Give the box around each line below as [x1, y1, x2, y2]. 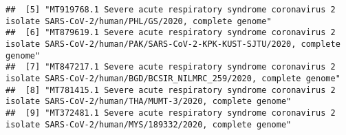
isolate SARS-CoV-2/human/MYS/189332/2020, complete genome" [6, 119, 292, 129]
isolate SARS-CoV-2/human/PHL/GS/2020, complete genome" [6, 16, 272, 26]
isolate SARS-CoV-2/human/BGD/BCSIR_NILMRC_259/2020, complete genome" [6, 73, 340, 83]
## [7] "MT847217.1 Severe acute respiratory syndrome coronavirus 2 [6, 62, 336, 72]
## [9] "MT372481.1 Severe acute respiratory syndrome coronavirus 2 [6, 107, 336, 118]
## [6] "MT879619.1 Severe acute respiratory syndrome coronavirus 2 [6, 28, 336, 38]
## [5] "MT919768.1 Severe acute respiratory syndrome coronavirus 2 [6, 5, 336, 14]
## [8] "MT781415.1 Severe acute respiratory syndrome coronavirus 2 [6, 85, 336, 95]
